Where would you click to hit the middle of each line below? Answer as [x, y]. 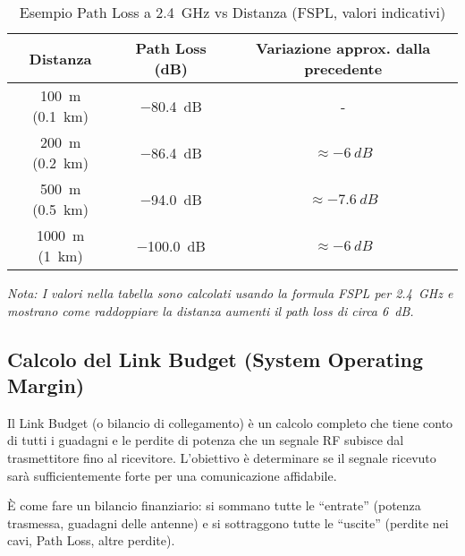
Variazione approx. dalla [343, 48]
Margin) [46, 385]
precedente [343, 68]
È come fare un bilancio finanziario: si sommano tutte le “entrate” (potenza [214, 505]
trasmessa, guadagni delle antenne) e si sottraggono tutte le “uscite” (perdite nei [228, 522]
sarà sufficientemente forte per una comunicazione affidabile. [172, 475]
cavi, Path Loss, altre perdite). [91, 540]
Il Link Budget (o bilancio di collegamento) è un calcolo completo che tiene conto [230, 422]
